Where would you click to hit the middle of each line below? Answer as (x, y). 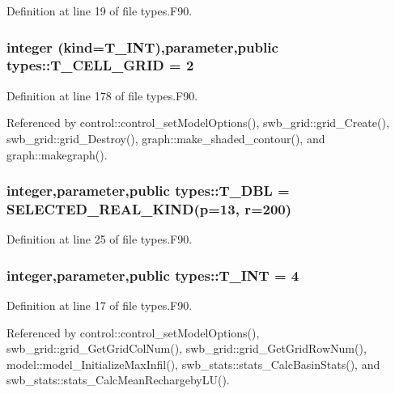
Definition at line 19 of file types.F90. (100, 11)
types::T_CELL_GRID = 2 (100, 65)
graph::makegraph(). (57, 154)
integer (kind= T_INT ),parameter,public (142, 47)
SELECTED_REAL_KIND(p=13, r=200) (149, 208)
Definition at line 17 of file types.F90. (100, 305)
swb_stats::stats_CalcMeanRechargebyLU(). (118, 380)
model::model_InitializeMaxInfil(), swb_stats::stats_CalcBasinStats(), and (193, 364)
